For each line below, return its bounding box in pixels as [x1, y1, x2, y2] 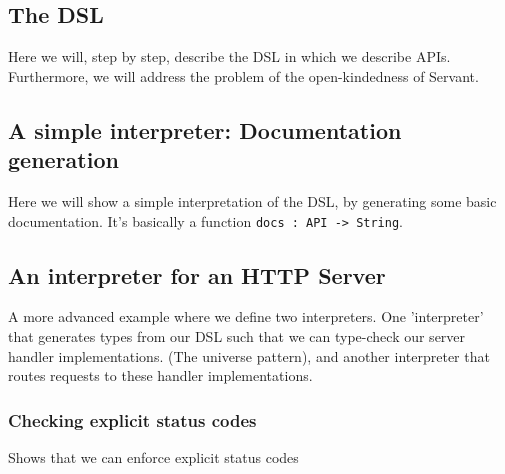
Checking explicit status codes [8, 407, 257, 432]
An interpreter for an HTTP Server [8, 259, 386, 290]
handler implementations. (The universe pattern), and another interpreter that [8, 345, 490, 366]
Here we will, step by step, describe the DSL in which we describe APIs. [8, 46, 451, 67]
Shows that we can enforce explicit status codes [8, 447, 299, 468]
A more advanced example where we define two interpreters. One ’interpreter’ [8, 306, 484, 327]
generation [8, 144, 119, 175]
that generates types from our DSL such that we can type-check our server [8, 326, 466, 347]
